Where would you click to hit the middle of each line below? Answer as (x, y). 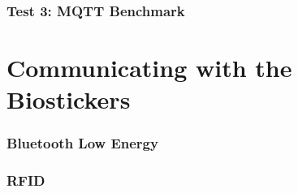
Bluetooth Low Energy (82, 143)
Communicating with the (149, 68)
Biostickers (69, 99)
